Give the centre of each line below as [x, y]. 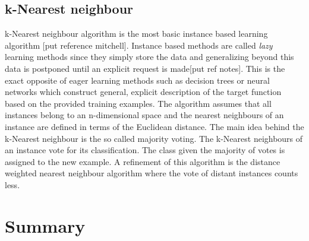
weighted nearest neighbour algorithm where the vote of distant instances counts [152, 173]
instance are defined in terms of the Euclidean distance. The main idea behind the [154, 126]
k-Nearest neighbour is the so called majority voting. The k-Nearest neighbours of [154, 138]
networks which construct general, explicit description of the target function [143, 92]
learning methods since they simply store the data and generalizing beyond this [149, 57]
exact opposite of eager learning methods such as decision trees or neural [137, 80]
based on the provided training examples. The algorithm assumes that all [138, 103]
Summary [45, 225]
